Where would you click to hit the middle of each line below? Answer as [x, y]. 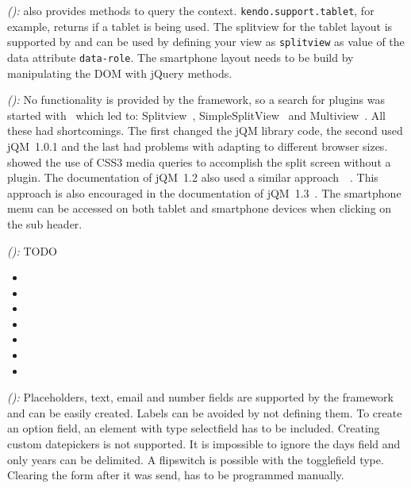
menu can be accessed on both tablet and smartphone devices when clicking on [200, 208]
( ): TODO [33, 250]
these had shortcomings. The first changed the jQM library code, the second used [205, 131]
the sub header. [45, 223]
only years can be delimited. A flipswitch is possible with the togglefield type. [196, 459]
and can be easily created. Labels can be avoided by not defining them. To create [205, 412]
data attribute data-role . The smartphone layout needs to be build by [181, 57]
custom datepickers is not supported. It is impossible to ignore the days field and [204, 444]
